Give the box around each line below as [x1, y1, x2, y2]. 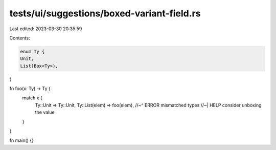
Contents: [9, 35, 30, 41]
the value [35, 109, 55, 115]
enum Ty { [20, 49, 45, 54]
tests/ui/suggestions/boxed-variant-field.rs [9, 8, 201, 19]
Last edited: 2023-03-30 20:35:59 [9, 26, 82, 32]
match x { [22, 95, 43, 101]
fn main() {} [9, 137, 34, 143]
